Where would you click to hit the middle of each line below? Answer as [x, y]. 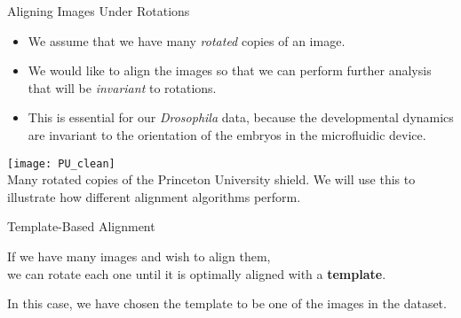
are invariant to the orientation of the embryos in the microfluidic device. [227, 134]
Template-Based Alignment [81, 226]
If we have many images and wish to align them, [139, 256]
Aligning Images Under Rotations [99, 11]
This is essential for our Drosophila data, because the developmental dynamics [241, 117]
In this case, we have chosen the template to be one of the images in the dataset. [227, 303]
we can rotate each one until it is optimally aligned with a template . [197, 273]
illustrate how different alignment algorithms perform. [154, 196]
